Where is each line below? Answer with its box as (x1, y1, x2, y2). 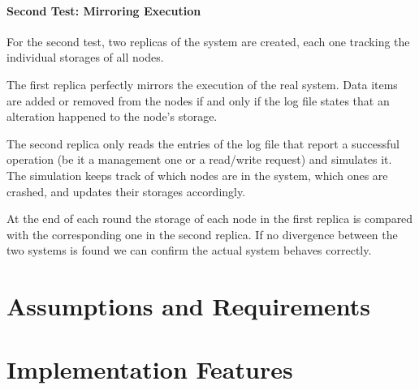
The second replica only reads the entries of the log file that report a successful (6, 135, 400, 152)
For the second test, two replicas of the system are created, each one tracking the (6, 32, 410, 49)
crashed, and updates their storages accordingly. (6, 182, 246, 199)
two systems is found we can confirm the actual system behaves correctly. (6, 242, 372, 259)
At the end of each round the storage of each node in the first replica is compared (6, 210, 413, 227)
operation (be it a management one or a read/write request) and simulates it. (6, 151, 392, 168)
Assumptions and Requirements (6, 289, 370, 323)
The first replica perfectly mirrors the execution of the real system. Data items (6, 75, 398, 92)
